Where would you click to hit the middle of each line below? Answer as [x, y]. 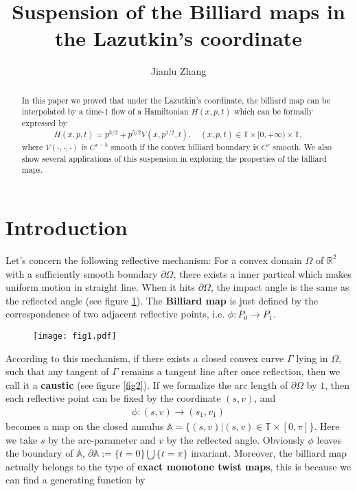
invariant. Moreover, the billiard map [269, 453]
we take [22, 439]
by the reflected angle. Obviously [235, 439]
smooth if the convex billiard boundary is [185, 147]
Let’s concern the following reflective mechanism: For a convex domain [154, 260]
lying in [312, 358]
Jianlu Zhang [178, 71]
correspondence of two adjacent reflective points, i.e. [115, 314]
